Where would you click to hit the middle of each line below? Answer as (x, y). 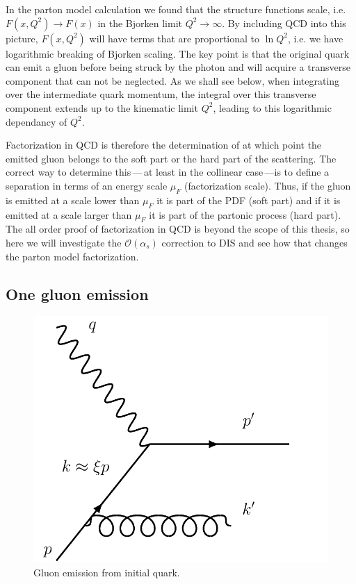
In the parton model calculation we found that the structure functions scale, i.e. (176, 9)
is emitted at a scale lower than (73, 200)
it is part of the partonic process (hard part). (245, 214)
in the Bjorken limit (140, 23)
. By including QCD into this (284, 23)
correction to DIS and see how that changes (254, 242)
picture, (22, 38)
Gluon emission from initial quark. (107, 572)
